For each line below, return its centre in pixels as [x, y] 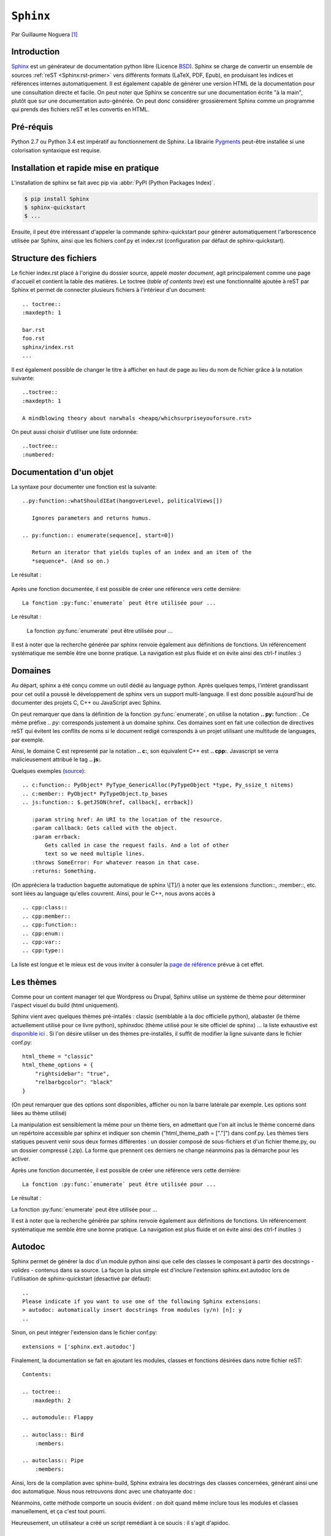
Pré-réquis [32, 127]
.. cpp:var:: [42, 942]
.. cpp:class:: [45, 907]
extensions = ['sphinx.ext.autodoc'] [79, 1346]
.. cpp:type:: [43, 950]
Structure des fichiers [54, 258]
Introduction [36, 52]
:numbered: [39, 454]
